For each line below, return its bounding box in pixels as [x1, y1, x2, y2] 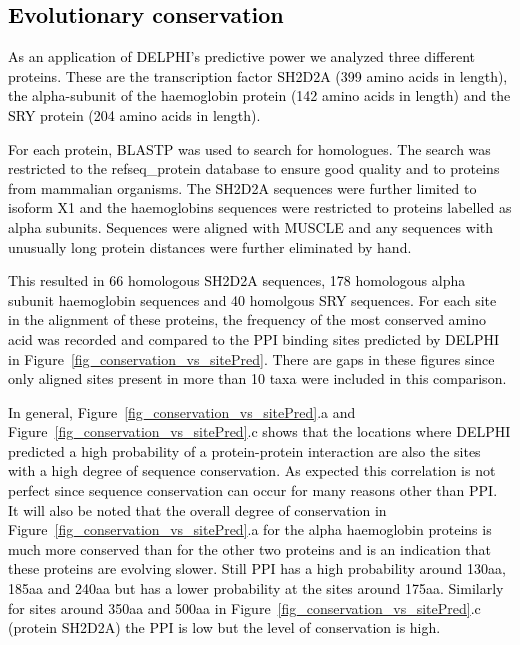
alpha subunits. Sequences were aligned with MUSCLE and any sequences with [8, 216, 494, 237]
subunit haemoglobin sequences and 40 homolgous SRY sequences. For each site [8, 289, 497, 310]
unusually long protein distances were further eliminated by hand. [8, 236, 412, 257]
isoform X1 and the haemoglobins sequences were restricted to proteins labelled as [8, 197, 512, 218]
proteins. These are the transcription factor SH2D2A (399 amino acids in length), [8, 65, 508, 86]
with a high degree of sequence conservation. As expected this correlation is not [8, 460, 496, 481]
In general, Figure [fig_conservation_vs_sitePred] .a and [8, 401, 356, 422]
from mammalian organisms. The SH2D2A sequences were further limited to [8, 177, 477, 198]
